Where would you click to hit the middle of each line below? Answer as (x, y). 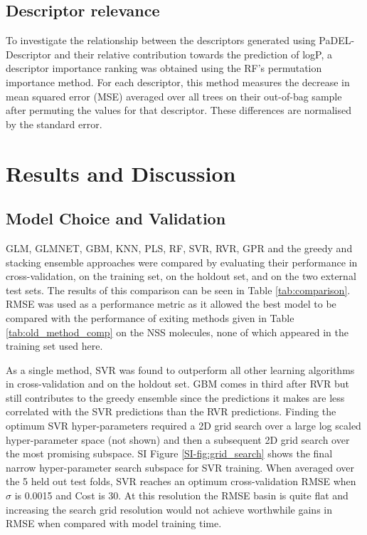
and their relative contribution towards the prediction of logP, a (193, 54)
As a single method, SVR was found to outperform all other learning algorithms (180, 369)
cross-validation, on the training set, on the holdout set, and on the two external (181, 276)
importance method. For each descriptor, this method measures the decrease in (178, 82)
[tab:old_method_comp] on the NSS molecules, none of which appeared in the (177, 332)
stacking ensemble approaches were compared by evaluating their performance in (182, 262)
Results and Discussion (121, 173)
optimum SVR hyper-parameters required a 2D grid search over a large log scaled (183, 426)
